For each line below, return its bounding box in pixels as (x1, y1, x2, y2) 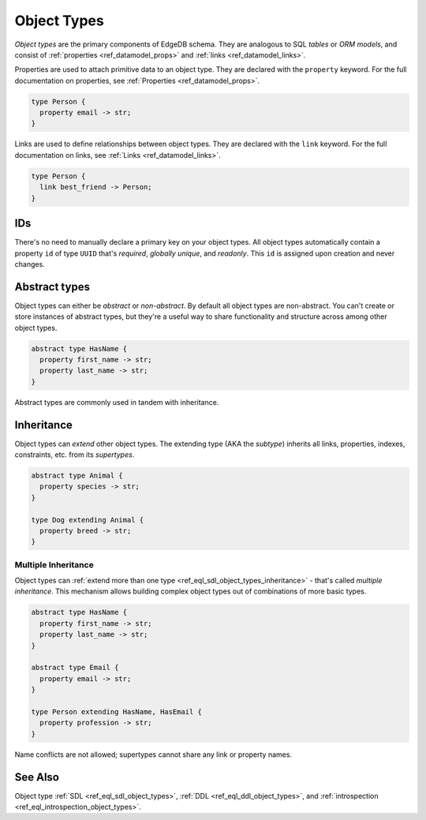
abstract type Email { (31, 663, 119, 672)
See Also (14, 770, 59, 784)
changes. (14, 259, 45, 268)
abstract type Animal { (31, 471, 124, 481)
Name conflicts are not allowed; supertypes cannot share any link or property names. (14, 750, 292, 759)
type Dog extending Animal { (31, 515, 144, 524)
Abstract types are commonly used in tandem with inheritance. (14, 397, 219, 406)
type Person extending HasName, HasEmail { (31, 707, 203, 716)
